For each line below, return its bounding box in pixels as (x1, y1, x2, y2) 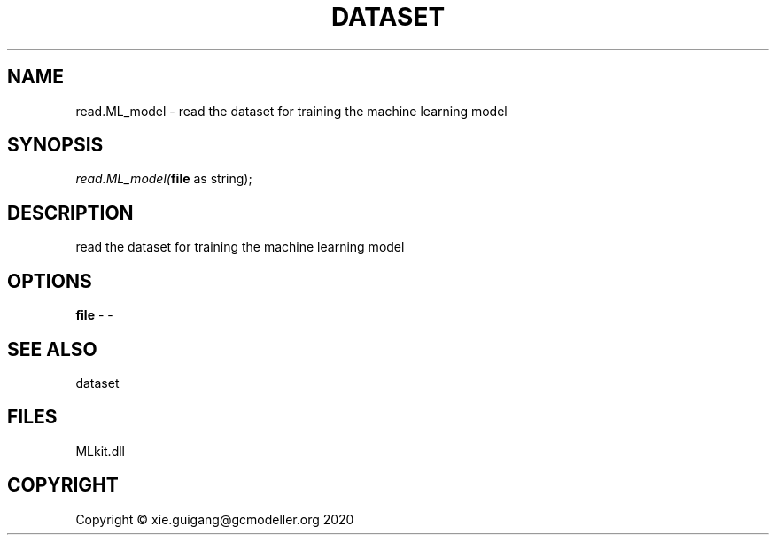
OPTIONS (7, 269, 92, 292)
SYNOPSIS (7, 134, 104, 157)
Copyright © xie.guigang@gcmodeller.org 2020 (75, 511, 354, 527)
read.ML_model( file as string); (75, 171, 252, 187)
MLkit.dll (75, 443, 125, 459)
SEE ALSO (7, 337, 97, 360)
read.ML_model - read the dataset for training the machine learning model (75, 103, 508, 119)
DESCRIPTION (7, 201, 134, 224)
